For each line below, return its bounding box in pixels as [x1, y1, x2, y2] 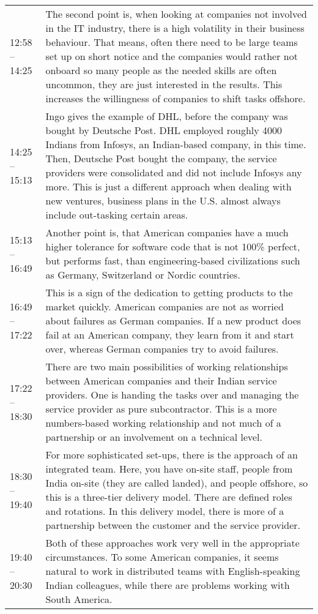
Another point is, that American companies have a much [45, 225, 289, 239]
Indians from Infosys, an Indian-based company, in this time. [45, 137, 306, 151]
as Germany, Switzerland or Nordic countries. [45, 268, 240, 282]
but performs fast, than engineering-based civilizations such [45, 253, 300, 268]
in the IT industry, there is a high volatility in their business [45, 21, 305, 35]
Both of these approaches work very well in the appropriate [45, 536, 300, 550]
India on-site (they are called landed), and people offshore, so [45, 476, 308, 490]
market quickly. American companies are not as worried [45, 299, 284, 313]
